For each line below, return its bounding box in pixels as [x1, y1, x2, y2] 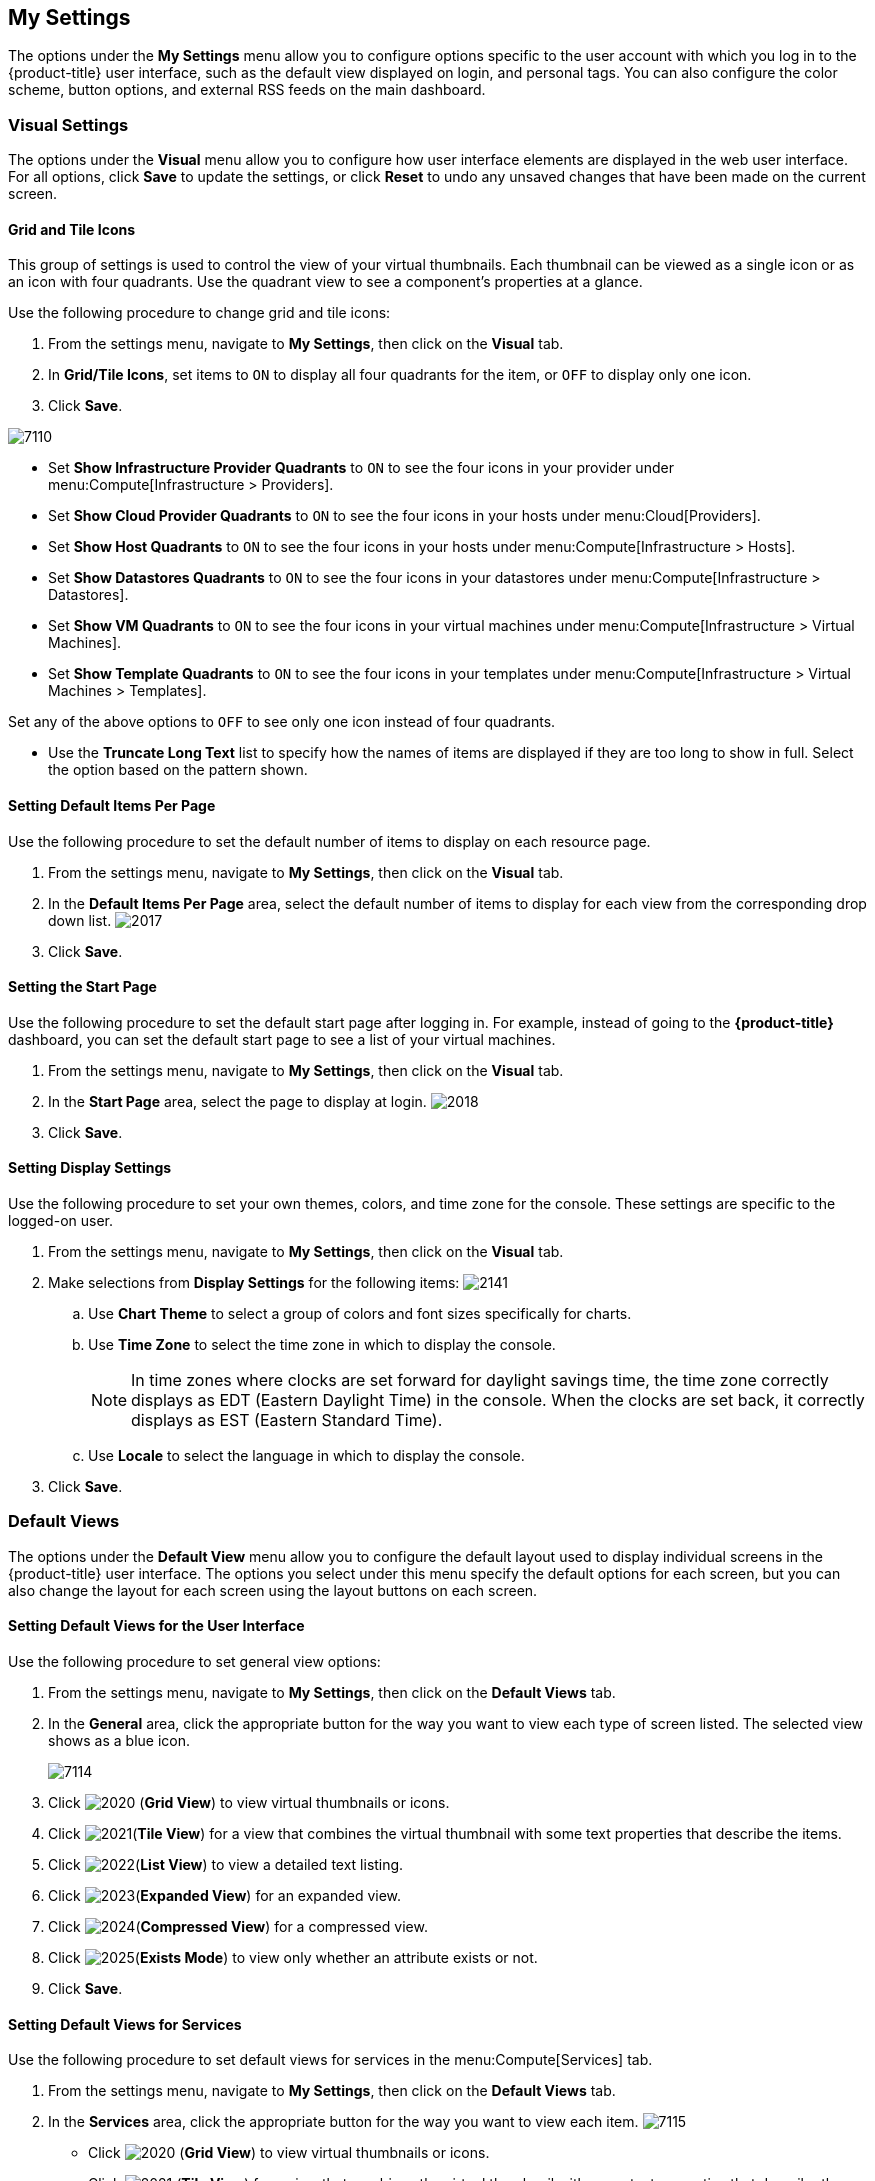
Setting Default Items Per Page [8, 797, 216, 814]
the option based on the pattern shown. [48, 761, 308, 779]
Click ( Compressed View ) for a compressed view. [48, 1918, 428, 1936]
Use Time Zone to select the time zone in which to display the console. [88, 1336, 556, 1354]
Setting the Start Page [8, 978, 157, 996]
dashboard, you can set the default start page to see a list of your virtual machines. [8, 1030, 556, 1048]
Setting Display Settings [8, 1159, 172, 1177]
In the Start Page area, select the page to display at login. [48, 1092, 427, 1110]
